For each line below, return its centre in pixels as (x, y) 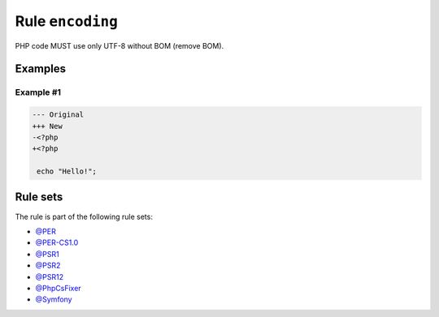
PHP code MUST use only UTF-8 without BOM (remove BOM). (120, 45)
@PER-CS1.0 (57, 242)
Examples (41, 69)
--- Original (58, 115)
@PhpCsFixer (58, 288)
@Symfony (54, 299)
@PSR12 (50, 276)
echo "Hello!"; (67, 171)
